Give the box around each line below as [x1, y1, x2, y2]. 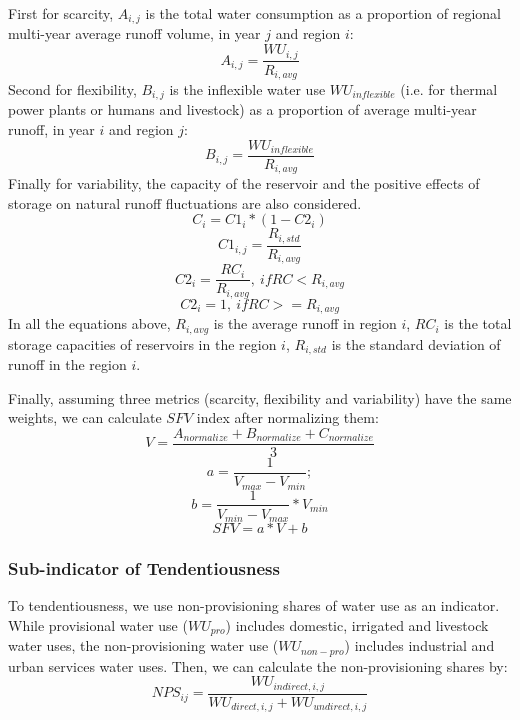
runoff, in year [8, 119, 95, 140]
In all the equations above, [8, 313, 171, 334]
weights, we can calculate [8, 407, 162, 428]
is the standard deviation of [331, 333, 501, 354]
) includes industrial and [344, 635, 495, 656]
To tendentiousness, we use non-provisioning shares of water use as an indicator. [8, 595, 500, 616]
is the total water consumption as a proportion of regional [145, 3, 501, 23]
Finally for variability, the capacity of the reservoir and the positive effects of [8, 173, 480, 194]
